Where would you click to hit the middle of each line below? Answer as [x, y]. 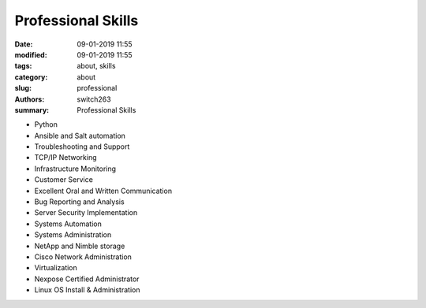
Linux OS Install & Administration [87, 290]
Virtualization [56, 268]
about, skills [96, 66]
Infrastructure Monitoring [75, 169]
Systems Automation [68, 224]
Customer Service [64, 180]
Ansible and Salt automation [80, 135]
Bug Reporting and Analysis [80, 202]
